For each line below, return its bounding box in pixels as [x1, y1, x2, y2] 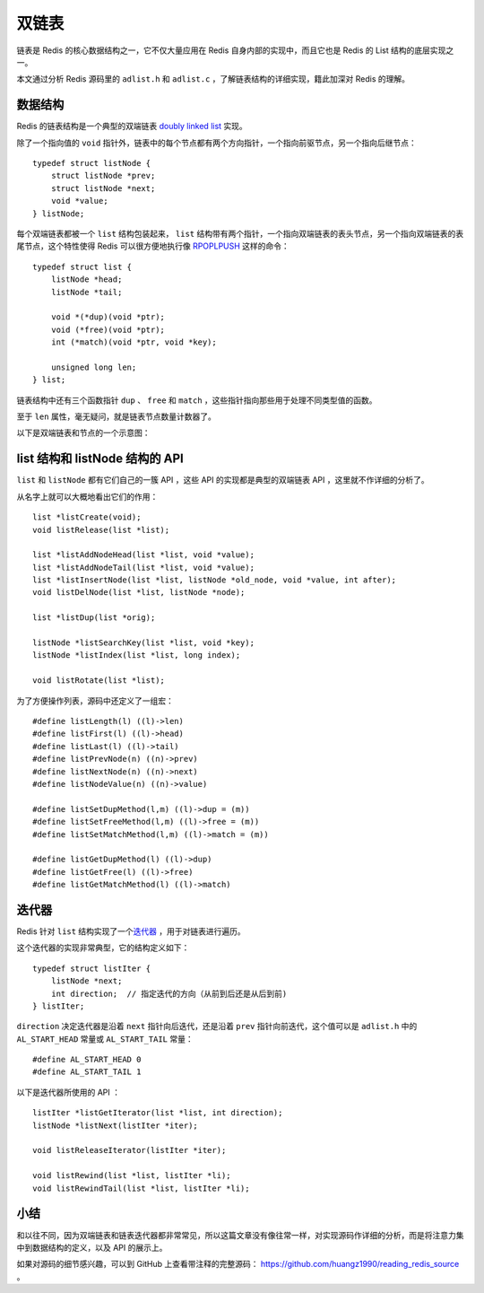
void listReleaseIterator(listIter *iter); [32, 1145, 227, 1156]
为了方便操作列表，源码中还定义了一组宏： [16, 695, 174, 706]
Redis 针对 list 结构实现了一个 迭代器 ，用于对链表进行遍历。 [16, 925, 246, 937]
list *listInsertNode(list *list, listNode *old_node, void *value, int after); [32, 575, 397, 585]
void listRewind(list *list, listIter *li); [32, 1171, 232, 1181]
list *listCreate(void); [32, 512, 142, 522]
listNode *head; [50, 275, 123, 284]
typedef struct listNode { [32, 158, 151, 169]
